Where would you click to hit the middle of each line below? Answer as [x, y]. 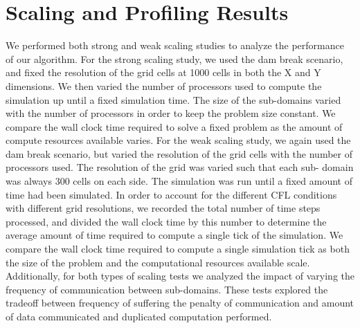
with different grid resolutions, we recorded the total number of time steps [163, 208]
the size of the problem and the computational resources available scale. [158, 262]
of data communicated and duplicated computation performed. [139, 316]
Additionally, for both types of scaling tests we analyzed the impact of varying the [180, 276]
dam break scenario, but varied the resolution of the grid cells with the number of [179, 153]
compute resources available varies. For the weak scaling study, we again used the [178, 140]
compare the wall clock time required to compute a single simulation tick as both [178, 249]
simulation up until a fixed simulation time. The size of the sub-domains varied [173, 99]
